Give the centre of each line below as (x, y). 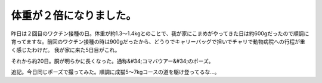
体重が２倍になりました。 (74, 16)
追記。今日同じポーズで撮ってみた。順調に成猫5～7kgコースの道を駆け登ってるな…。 (115, 72)
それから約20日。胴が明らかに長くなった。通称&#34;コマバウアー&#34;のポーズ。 (112, 61)
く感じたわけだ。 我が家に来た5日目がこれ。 (66, 50)
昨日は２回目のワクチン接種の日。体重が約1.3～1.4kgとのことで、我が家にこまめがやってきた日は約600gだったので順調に (160, 33)
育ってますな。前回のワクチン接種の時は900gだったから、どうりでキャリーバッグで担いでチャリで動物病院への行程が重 (158, 41)
